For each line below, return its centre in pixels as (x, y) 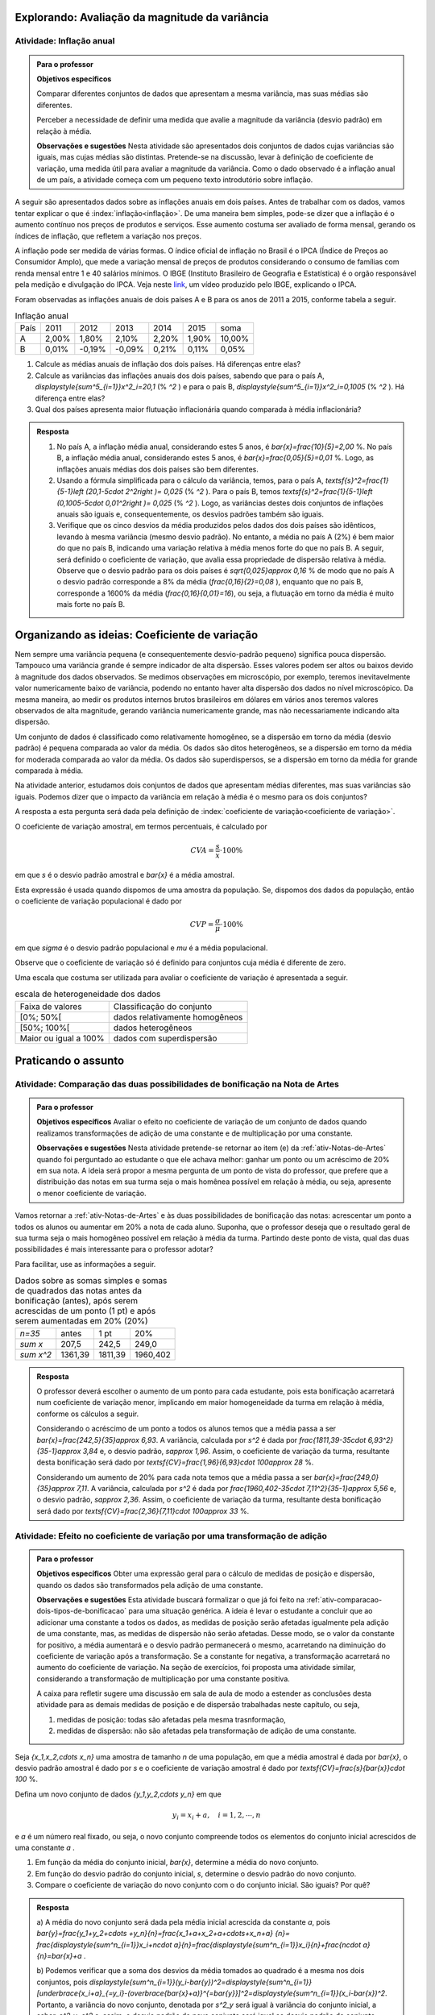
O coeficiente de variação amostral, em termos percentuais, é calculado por (141, 826)
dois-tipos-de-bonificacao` (82, 1611)
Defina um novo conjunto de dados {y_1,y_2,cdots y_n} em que (118, 1794)
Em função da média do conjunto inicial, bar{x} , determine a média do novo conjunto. (177, 1863)
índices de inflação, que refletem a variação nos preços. (108, 236)
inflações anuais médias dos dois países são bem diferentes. (158, 469)
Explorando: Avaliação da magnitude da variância (142, 17)
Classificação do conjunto (163, 1006)
